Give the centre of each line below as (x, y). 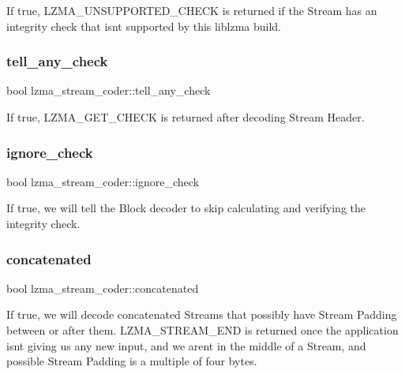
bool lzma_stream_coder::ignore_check (103, 181)
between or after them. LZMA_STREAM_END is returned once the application (202, 330)
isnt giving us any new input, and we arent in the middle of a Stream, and (186, 345)
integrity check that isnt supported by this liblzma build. (144, 26)
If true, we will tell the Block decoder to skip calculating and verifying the (186, 208)
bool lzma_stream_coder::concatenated (103, 288)
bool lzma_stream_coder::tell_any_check (109, 90)
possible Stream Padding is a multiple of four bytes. (132, 361)
